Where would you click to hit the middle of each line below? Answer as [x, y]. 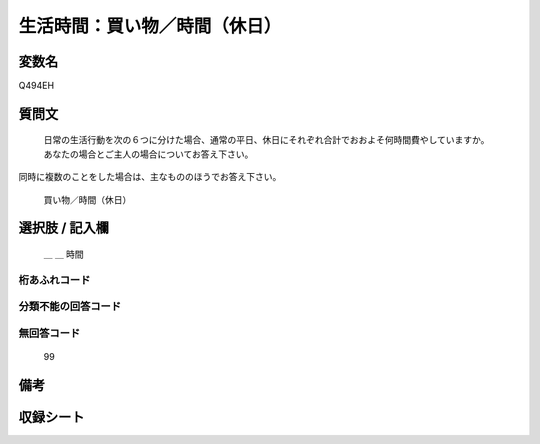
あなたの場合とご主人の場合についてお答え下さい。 [148, 154]
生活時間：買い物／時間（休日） [150, 26]
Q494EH [36, 86]
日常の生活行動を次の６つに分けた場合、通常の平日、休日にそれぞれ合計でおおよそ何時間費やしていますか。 [266, 140]
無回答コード [49, 333]
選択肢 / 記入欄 [64, 228]
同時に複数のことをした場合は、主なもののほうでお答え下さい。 [150, 177]
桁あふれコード [54, 280]
